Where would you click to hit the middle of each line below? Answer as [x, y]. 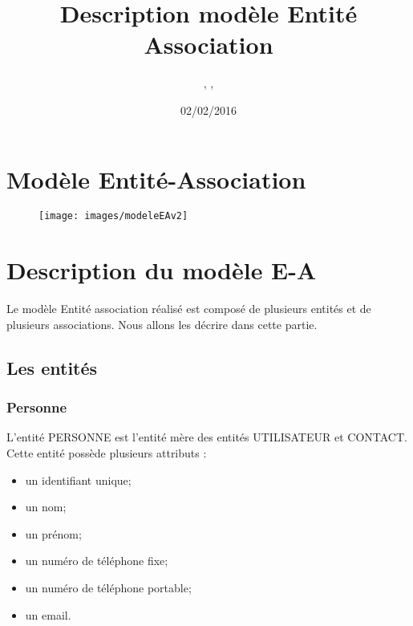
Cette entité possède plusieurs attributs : [107, 453]
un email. [48, 614]
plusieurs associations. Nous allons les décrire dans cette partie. [162, 324]
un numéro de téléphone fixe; [97, 561]
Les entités [52, 367]
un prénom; [53, 533]
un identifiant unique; [78, 480]
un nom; [46, 507]
